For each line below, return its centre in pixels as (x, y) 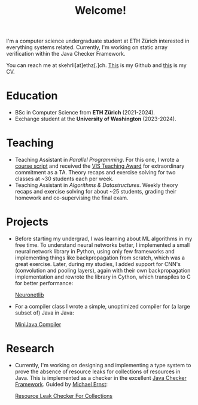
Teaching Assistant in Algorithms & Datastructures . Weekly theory (96, 185)
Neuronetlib (29, 295)
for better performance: (44, 283)
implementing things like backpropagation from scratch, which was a (100, 258)
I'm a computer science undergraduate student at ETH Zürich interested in (98, 41)
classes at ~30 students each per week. (64, 179)
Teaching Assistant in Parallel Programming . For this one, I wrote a (97, 160)
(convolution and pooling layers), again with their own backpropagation (103, 270)
